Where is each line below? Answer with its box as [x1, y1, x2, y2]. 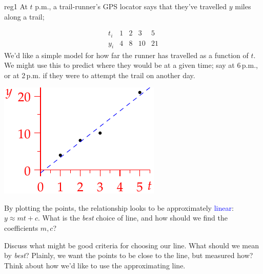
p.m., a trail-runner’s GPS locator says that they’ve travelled [35, 1, 227, 11]
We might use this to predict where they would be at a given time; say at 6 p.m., [4, 60, 258, 70]
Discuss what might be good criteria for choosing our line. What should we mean [4, 240, 259, 250]
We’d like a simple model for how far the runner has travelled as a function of [4, 49, 249, 60]
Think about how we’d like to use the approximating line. [4, 260, 186, 270]
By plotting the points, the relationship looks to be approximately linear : [4, 202, 234, 213]
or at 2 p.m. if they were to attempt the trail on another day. [4, 69, 195, 80]
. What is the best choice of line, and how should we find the [38, 212, 228, 223]
